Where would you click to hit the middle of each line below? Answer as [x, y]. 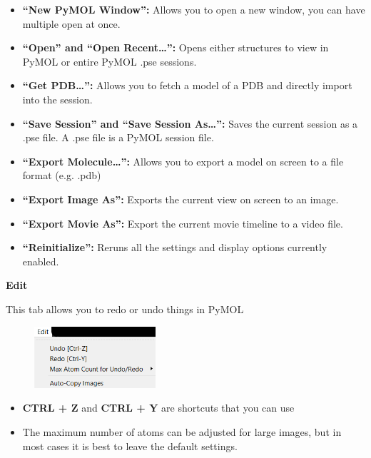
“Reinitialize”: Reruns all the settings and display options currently [175, 247]
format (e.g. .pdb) [62, 175]
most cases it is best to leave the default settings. [130, 446]
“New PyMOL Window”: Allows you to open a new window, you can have [194, 9]
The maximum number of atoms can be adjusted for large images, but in [182, 431]
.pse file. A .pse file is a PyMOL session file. [118, 137]
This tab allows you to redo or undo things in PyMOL [125, 309]
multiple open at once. [71, 23]
